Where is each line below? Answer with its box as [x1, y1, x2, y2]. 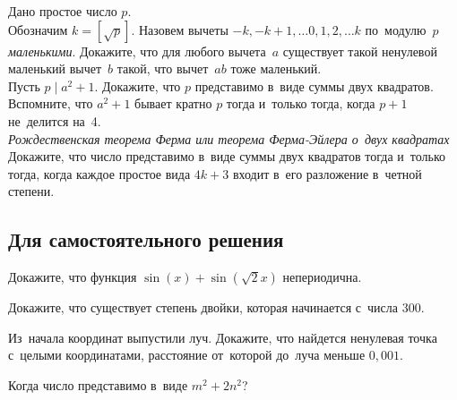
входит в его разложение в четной [232, 164, 422, 183]
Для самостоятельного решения [8, 226, 284, 253]
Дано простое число [8, 2, 117, 20]
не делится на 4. [8, 111, 101, 130]
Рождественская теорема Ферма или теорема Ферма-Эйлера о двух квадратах [8, 129, 450, 148]
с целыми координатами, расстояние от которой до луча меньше [8, 345, 366, 364]
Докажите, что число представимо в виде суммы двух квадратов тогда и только [8, 147, 445, 166]
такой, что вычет [116, 59, 209, 78]
